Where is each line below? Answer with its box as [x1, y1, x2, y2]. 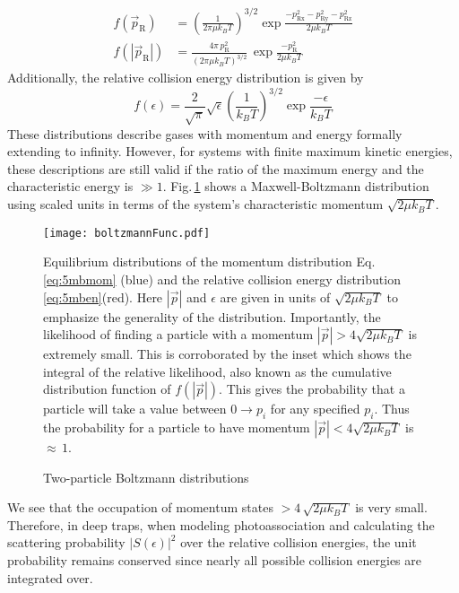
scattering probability [7, 533, 126, 552]
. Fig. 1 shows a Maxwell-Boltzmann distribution [162, 177, 429, 196]
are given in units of [220, 287, 331, 306]
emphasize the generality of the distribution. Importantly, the [43, 307, 381, 326]
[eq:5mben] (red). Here [43, 287, 163, 306]
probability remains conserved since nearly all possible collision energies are [7, 551, 421, 570]
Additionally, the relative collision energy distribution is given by [7, 68, 364, 87]
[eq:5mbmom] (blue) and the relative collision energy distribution [43, 269, 401, 288]
